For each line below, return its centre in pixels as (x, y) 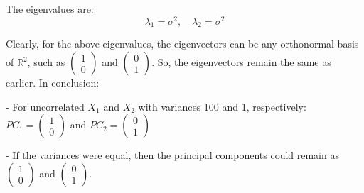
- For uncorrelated (45, 106)
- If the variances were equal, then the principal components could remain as (172, 155)
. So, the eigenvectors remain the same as (241, 62)
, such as (46, 62)
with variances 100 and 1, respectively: (222, 106)
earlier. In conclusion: (53, 83)
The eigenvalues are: (50, 9)
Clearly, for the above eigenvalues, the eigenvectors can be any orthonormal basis (182, 44)
